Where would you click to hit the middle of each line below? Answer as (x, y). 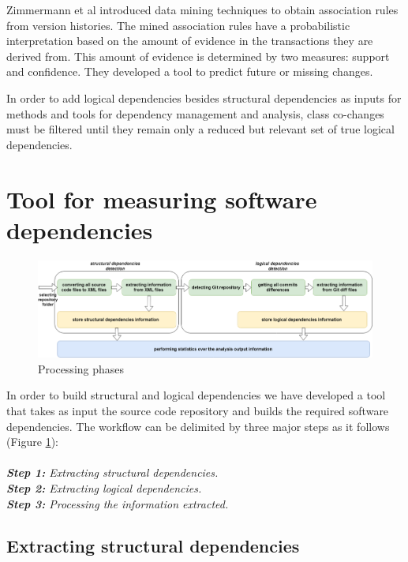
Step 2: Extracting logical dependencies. (104, 487)
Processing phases (81, 368)
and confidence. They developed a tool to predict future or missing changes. (190, 71)
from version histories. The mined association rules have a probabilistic (178, 25)
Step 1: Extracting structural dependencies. (112, 472)
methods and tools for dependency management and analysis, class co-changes (195, 113)
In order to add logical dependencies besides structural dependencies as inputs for (204, 97)
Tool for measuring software (162, 199)
